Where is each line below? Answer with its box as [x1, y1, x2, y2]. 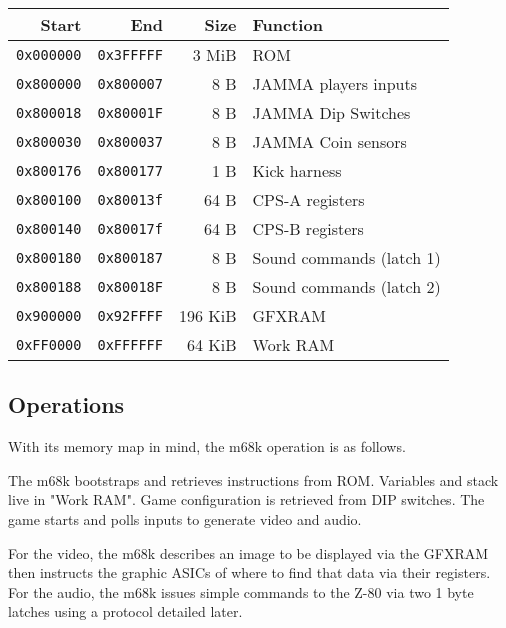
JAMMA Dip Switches [252, 101, 411, 124]
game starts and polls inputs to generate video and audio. [8, 508, 362, 529]
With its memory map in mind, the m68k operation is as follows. [8, 436, 406, 457]
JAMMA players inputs [252, 72, 417, 95]
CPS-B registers [252, 217, 364, 240]
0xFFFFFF [97, 336, 163, 353]
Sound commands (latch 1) [252, 246, 441, 269]
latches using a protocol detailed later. [8, 601, 243, 622]
